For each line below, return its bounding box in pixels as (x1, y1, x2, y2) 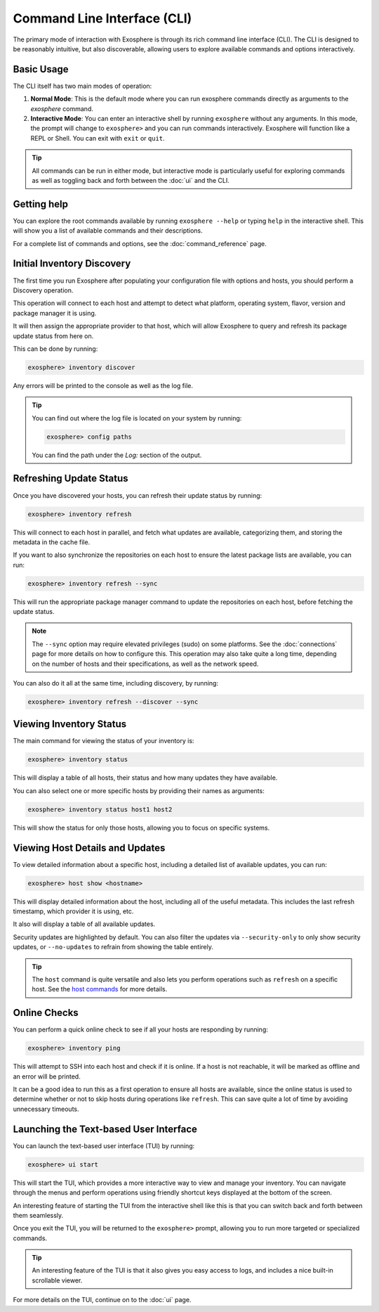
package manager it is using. (13, 309, 97, 317)
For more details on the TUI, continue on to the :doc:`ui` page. (13, 1296, 192, 1304)
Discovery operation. (13, 285, 74, 295)
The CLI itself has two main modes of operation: (13, 82, 152, 90)
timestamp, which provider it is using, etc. (13, 907, 134, 915)
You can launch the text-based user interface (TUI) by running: (13, 1141, 195, 1150)
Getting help (13, 198, 68, 210)
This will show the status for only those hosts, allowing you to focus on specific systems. (13, 823, 270, 832)
